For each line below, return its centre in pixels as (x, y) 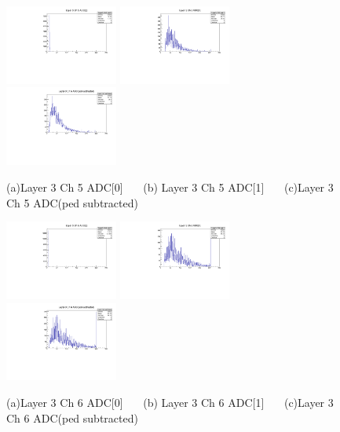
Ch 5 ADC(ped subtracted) (72, 202)
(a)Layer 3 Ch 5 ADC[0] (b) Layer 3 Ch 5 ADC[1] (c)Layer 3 (170, 187)
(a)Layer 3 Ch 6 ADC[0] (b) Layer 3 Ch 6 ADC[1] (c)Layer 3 (170, 403)
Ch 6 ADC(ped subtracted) (72, 417)
